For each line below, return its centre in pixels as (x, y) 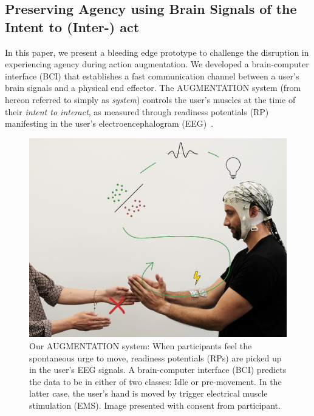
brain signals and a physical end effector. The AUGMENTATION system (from (153, 88)
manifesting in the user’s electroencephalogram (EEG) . (109, 123)
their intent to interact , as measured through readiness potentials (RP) (137, 111)
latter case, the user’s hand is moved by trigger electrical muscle (148, 393)
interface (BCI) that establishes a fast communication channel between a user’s (152, 75)
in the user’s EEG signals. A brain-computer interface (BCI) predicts (158, 370)
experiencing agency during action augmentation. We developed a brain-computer (157, 64)
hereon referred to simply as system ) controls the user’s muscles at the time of (150, 99)
